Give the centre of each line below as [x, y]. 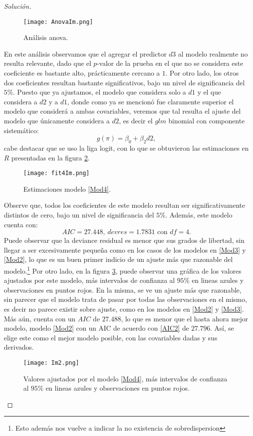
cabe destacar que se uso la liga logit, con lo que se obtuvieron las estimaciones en [126, 148]
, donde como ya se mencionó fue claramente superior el [151, 101]
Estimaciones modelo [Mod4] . [67, 188]
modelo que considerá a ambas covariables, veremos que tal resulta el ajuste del [122, 111]
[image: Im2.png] [51, 363]
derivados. [19, 347]
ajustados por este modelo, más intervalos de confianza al [90, 280]
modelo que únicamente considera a [57, 120]
